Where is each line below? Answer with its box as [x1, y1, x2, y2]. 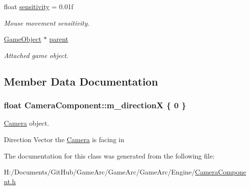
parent [49, 34, 68, 44]
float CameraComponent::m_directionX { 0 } [4, 99, 187, 111]
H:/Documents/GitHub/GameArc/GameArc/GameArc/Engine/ [4, 167, 195, 177]
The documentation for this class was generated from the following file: [4, 150, 215, 160]
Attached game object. [4, 50, 69, 60]
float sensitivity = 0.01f [4, 1, 74, 11]
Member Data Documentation [4, 73, 158, 88]
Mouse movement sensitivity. [4, 17, 90, 28]
